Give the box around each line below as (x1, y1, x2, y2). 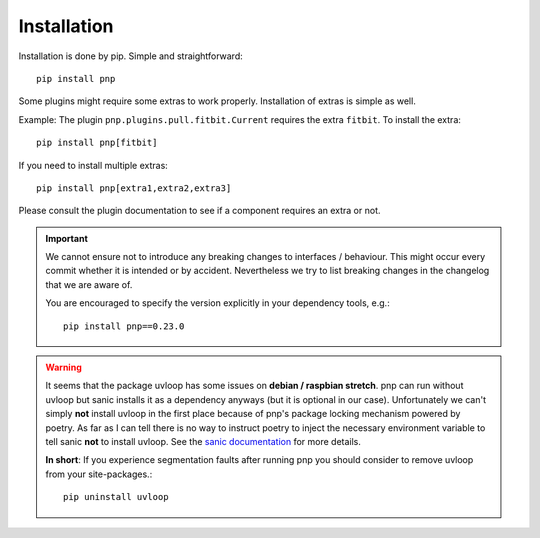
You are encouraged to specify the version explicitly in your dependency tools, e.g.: (45, 297, 390, 309)
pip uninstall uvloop (63, 491, 169, 503)
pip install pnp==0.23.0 (63, 320, 185, 332)
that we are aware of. (45, 278, 133, 290)
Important (45, 232, 89, 244)
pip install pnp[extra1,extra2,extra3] (36, 182, 232, 194)
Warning (45, 361, 82, 374)
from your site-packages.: (45, 468, 153, 480)
